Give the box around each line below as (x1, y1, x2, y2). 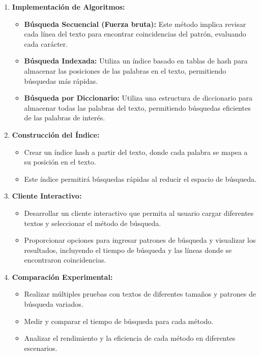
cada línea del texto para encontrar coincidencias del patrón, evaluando (24, 28, 246, 39)
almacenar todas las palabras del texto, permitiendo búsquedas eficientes (24, 102, 251, 113)
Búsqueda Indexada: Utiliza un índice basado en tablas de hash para (24, 55, 248, 66)
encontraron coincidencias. (24, 254, 106, 265)
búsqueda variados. (24, 299, 83, 309)
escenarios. (24, 342, 57, 353)
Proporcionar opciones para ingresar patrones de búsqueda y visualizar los (24, 235, 256, 245)
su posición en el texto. (24, 156, 96, 167)
